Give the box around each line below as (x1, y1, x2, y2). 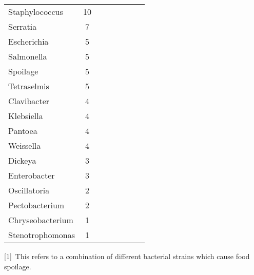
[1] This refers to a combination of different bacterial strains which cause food (4, 251, 250, 261)
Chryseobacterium (8, 214, 73, 226)
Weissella (8, 140, 41, 151)
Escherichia (8, 35, 49, 47)
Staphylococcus (8, 6, 63, 17)
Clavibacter (8, 95, 50, 107)
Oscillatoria (8, 184, 50, 196)
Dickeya (8, 154, 36, 166)
